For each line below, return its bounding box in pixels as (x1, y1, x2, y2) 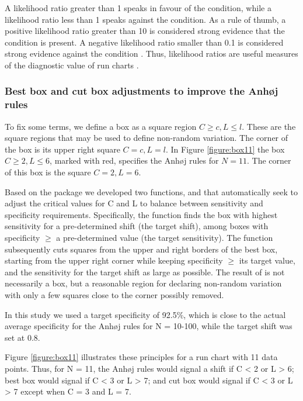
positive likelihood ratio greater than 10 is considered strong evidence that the (5, 25, 285, 37)
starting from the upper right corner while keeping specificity (5, 254, 223, 267)
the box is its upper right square (5, 143, 120, 155)
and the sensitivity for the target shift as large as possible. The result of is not (5, 265, 285, 278)
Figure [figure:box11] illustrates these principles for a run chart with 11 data (5, 351, 278, 363)
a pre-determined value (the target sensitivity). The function (56, 231, 273, 244)
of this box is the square (5, 166, 91, 178)
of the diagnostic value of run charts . (5, 58, 139, 71)
